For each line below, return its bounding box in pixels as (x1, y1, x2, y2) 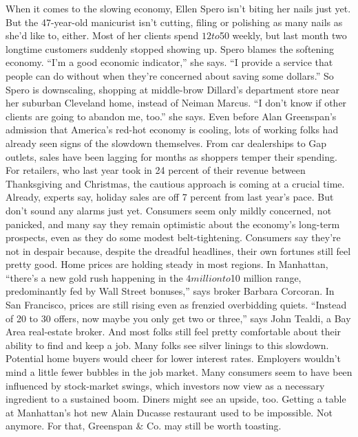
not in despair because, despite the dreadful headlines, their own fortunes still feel (6, 243, 351, 258)
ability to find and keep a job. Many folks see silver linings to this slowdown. (6, 337, 329, 352)
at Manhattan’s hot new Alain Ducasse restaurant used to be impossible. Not (6, 405, 333, 419)
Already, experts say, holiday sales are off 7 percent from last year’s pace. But (6, 190, 334, 204)
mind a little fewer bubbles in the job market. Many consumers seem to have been (6, 365, 352, 379)
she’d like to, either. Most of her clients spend (6, 28, 199, 43)
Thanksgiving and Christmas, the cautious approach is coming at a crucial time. (6, 176, 345, 190)
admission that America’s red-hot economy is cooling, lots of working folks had (6, 122, 339, 137)
